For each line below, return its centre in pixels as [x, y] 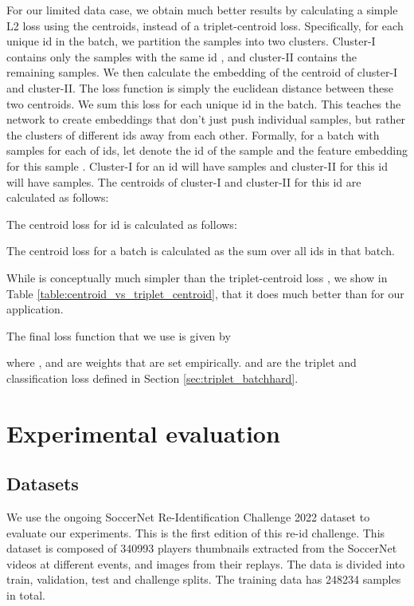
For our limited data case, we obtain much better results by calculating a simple [202, 10]
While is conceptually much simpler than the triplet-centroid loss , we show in [197, 277]
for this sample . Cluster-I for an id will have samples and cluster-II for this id [197, 165]
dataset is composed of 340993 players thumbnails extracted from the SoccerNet [202, 548]
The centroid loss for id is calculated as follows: [122, 224]
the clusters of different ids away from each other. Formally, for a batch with [193, 134]
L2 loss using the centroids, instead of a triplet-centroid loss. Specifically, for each [205, 25]
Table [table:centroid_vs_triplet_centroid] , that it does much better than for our [205, 293]
